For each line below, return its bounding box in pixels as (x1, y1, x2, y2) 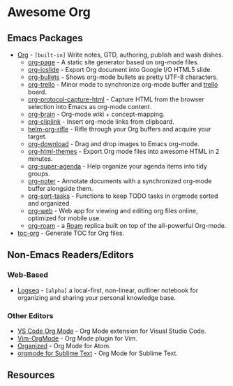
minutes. (27, 155, 53, 163)
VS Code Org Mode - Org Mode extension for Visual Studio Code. (17, 327, 206, 335)
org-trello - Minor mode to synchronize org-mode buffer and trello (27, 80, 218, 88)
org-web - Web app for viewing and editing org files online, (27, 207, 199, 215)
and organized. (27, 199, 72, 207)
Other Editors (7, 310, 54, 320)
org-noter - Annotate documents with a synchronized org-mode (27, 177, 212, 185)
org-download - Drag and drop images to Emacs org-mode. (27, 140, 200, 148)
